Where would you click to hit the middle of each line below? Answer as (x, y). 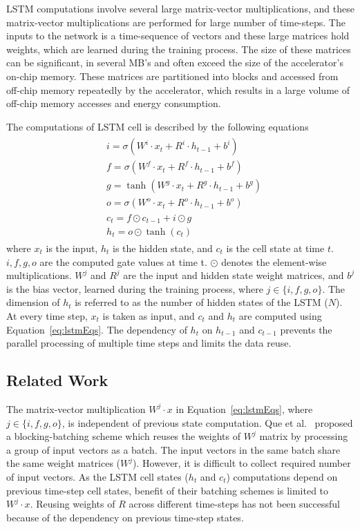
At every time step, (47, 315)
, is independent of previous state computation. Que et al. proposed (207, 422)
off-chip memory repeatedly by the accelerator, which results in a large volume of (178, 89)
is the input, (72, 248)
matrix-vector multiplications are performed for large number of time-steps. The (176, 22)
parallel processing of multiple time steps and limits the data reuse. (149, 343)
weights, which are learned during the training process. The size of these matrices (179, 49)
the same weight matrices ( (64, 463)
